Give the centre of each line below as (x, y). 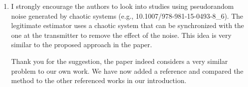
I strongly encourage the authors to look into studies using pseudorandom (122, 6)
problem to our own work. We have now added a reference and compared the (127, 71)
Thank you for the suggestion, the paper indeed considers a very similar (119, 61)
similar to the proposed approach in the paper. (81, 44)
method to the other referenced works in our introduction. (99, 80)
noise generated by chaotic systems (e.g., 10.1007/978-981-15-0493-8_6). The (127, 15)
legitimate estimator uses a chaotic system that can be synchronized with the (127, 25)
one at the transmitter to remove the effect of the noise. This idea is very (121, 35)
